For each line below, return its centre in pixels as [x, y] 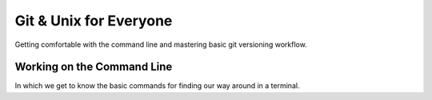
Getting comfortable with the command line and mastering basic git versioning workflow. [161, 44]
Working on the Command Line [94, 67]
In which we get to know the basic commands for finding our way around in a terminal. [157, 86]
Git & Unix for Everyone [94, 21]
